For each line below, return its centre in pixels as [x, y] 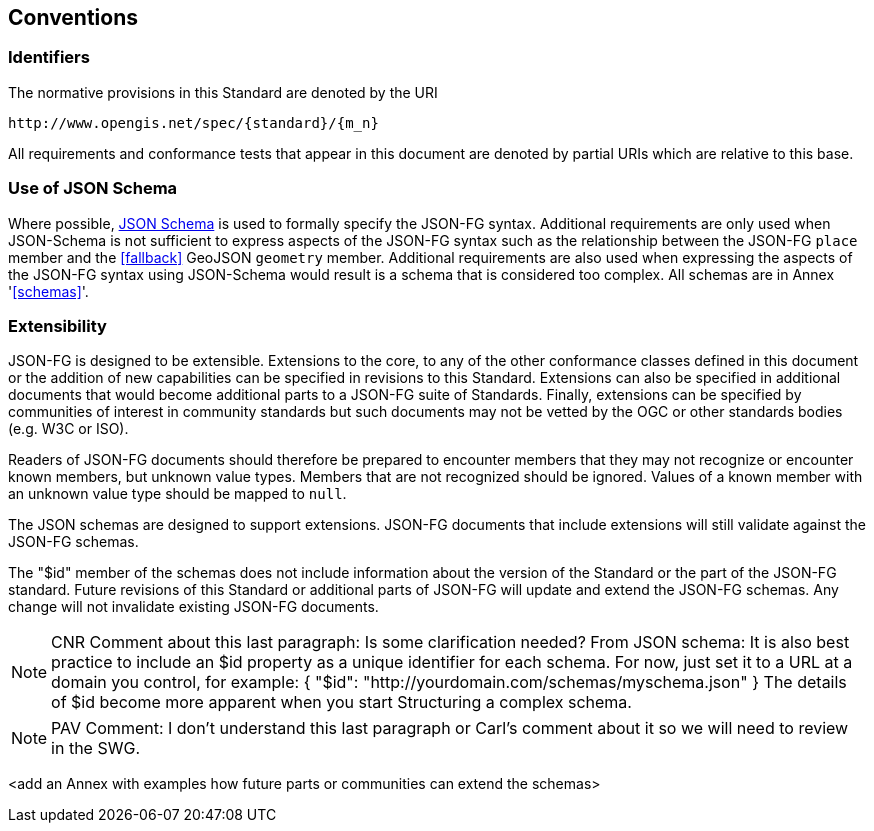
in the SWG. [95, 748]
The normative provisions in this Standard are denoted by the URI [223, 92]
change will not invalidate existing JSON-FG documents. [193, 607]
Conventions [73, 17]
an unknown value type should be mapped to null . [177, 494]
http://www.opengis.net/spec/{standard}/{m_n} [193, 122]
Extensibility [57, 325]
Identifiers [49, 57]
